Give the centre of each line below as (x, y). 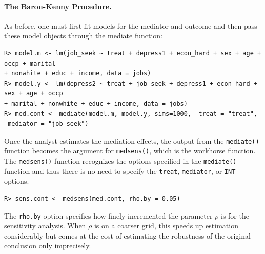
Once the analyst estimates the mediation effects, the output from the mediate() (132, 140)
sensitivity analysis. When (45, 226)
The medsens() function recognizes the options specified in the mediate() (120, 161)
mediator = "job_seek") (48, 124)
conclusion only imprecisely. (48, 246)
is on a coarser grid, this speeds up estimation (166, 226)
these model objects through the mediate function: (83, 36)
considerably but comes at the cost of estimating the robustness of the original (127, 235)
